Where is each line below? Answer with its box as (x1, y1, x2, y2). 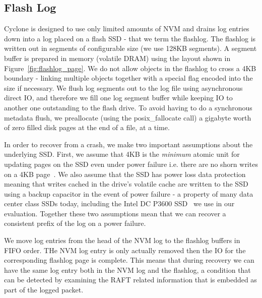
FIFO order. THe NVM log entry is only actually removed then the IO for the (4, 245, 246, 255)
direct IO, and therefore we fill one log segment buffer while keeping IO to (4, 92, 233, 103)
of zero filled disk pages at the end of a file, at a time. (4, 122, 170, 133)
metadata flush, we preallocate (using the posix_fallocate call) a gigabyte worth (4, 112, 251, 123)
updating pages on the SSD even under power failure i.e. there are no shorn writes (4, 158, 258, 169)
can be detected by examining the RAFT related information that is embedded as (4, 274, 257, 285)
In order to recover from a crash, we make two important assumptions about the (4, 139, 253, 149)
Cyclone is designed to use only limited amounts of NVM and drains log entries (4, 23, 249, 34)
